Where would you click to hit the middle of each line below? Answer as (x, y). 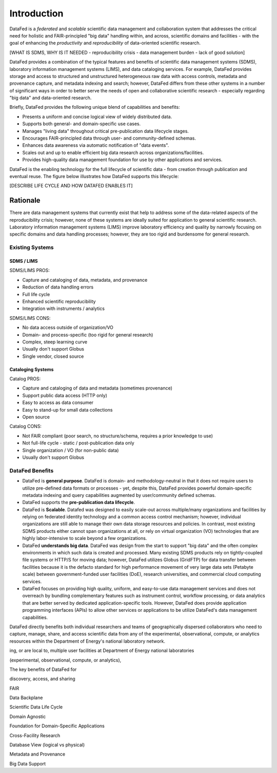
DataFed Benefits (32, 471)
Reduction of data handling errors (58, 287)
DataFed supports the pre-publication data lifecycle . (79, 503)
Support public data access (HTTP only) (65, 395)
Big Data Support (28, 764)
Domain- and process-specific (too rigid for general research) (88, 335)
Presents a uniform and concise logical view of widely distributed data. (97, 117)
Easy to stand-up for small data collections (67, 410)
